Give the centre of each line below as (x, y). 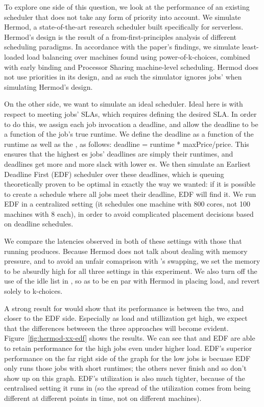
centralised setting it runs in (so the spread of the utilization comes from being (127, 388)
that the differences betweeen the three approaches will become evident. (116, 328)
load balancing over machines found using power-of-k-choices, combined (138, 56)
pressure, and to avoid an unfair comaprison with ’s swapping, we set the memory (132, 261)
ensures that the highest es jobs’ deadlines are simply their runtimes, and (119, 154)
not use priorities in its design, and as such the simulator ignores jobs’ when (123, 77)
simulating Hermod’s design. (49, 86)
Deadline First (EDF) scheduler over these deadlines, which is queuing (114, 174)
